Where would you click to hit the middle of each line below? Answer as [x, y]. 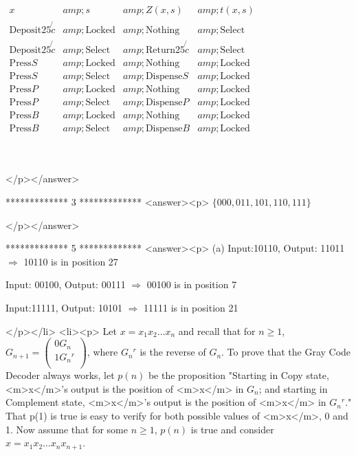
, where [102, 352]
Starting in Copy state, [280, 375]
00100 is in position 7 [192, 284]
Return [160, 50]
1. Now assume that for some [67, 429]
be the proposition [187, 375]
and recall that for [217, 330]
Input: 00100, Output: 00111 [66, 284]
